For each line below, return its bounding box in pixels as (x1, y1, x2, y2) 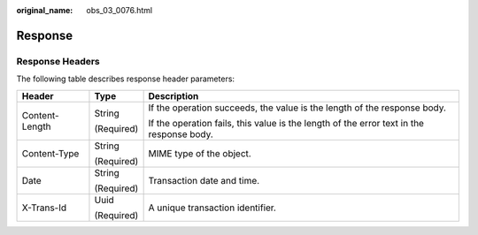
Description (148, 89, 199, 102)
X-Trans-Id (21, 201, 67, 214)
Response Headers (16, 55, 101, 67)
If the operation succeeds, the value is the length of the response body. (148, 102, 447, 114)
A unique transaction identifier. (148, 201, 276, 214)
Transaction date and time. (148, 174, 260, 186)
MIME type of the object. (148, 147, 251, 159)
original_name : (16, 5, 73, 15)
